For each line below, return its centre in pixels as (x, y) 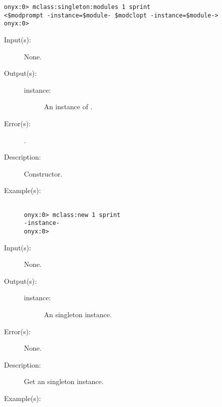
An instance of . (68, 106)
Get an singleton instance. (64, 381)
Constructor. (43, 173)
